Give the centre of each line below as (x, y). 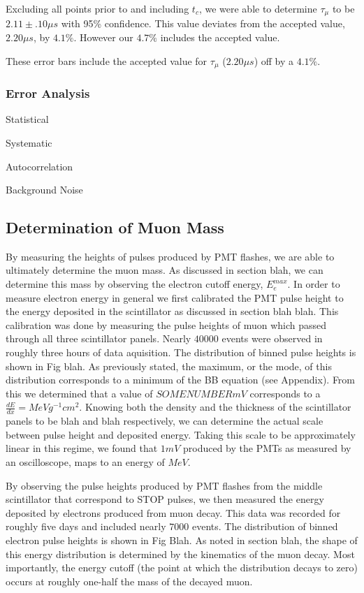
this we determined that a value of (79, 393)
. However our (103, 37)
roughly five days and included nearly (86, 526)
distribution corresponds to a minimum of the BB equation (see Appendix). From (181, 380)
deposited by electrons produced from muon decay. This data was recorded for (173, 512)
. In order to (314, 284)
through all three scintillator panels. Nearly (99, 338)
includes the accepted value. (220, 37)
